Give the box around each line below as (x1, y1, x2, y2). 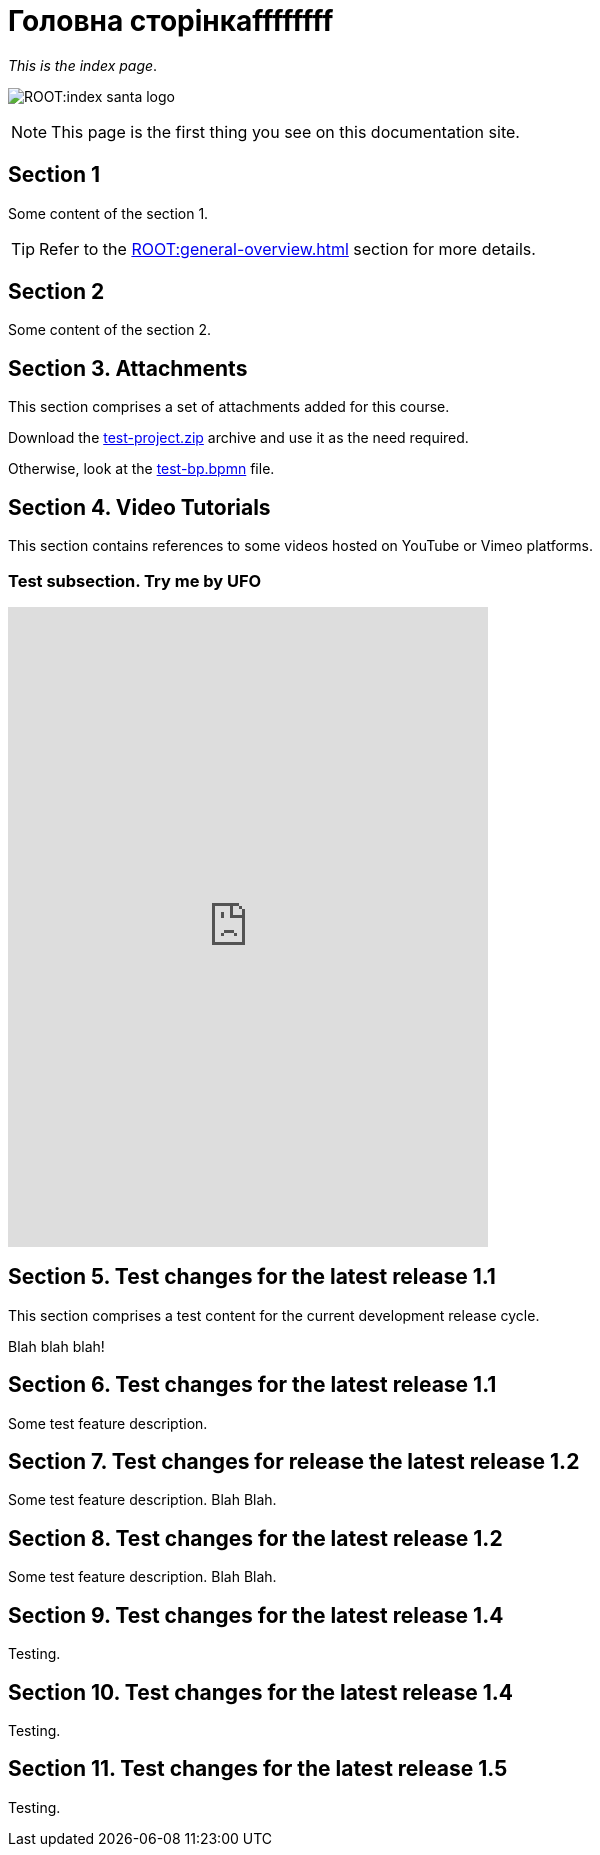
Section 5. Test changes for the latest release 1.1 (8, 1264, 496, 1290)
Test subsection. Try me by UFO (8, 570, 262, 591)
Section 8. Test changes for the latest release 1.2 (8, 1525, 503, 1551)
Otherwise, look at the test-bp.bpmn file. (8, 460, 275, 478)
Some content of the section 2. (8, 321, 211, 339)
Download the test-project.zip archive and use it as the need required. (8, 429, 469, 447)
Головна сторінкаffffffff (8, 4, 334, 38)
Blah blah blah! (8, 1337, 105, 1355)
